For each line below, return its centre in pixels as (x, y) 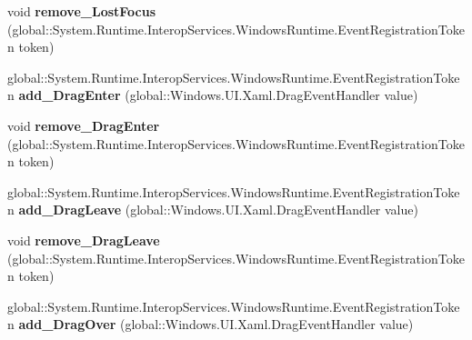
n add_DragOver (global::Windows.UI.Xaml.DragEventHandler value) (211, 324)
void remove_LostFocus (82, 11)
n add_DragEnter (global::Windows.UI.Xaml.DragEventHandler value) (213, 95)
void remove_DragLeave (84, 240)
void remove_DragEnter (84, 125)
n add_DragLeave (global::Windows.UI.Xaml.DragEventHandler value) (213, 210)
